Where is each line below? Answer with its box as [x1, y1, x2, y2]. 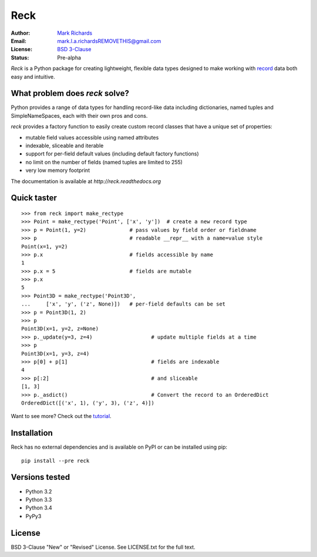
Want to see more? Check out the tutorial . [11, 413, 112, 420]
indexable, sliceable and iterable [25, 142, 104, 149]
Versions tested [11, 472, 70, 482]
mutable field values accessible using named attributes [25, 134, 159, 141]
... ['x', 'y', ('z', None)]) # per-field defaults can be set [21, 301, 226, 307]
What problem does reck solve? [11, 88, 129, 98]
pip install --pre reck [21, 457, 90, 464]
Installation [11, 428, 53, 438]
